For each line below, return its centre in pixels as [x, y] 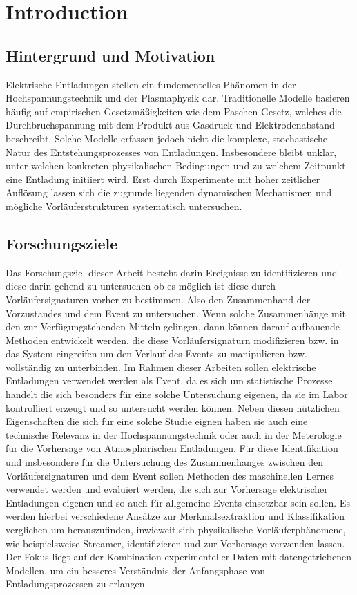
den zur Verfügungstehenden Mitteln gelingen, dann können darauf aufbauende [173, 327]
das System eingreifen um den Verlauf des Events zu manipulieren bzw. [156, 353]
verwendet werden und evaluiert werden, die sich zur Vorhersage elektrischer [167, 489]
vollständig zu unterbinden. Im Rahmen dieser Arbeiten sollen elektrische [161, 367]
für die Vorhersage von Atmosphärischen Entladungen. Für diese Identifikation [172, 448]
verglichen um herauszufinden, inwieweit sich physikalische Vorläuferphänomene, [176, 529]
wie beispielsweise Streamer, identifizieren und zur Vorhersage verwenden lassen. [175, 543]
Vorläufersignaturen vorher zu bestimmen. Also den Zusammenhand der [158, 299]
